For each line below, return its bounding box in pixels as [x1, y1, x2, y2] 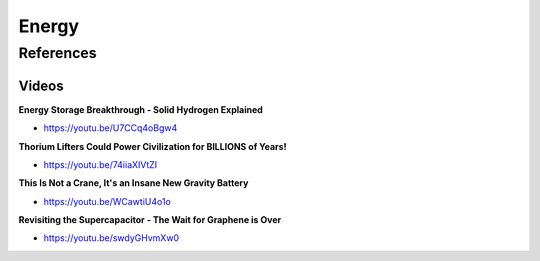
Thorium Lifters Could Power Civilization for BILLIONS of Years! [18, 140, 287, 152]
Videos [18, 77, 64, 94]
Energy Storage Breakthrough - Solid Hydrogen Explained [18, 103, 264, 115]
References [18, 44, 97, 62]
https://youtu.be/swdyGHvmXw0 [43, 232, 180, 244]
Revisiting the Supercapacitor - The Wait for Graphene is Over [18, 214, 282, 226]
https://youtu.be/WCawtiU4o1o [43, 195, 172, 207]
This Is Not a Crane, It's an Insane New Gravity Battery [18, 177, 249, 189]
